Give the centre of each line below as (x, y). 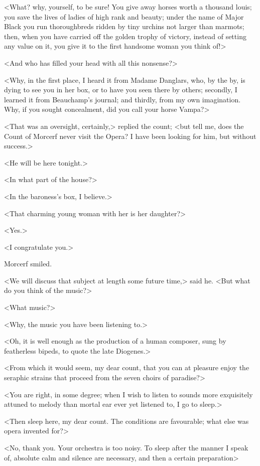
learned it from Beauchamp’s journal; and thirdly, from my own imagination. (122, 99)
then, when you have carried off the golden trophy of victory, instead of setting (125, 36)
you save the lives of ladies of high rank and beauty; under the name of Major (124, 16)
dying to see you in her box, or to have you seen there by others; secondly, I (121, 90)
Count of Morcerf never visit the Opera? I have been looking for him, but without (130, 136)
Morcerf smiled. (28, 264)
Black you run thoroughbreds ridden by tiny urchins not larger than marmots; (124, 26)
